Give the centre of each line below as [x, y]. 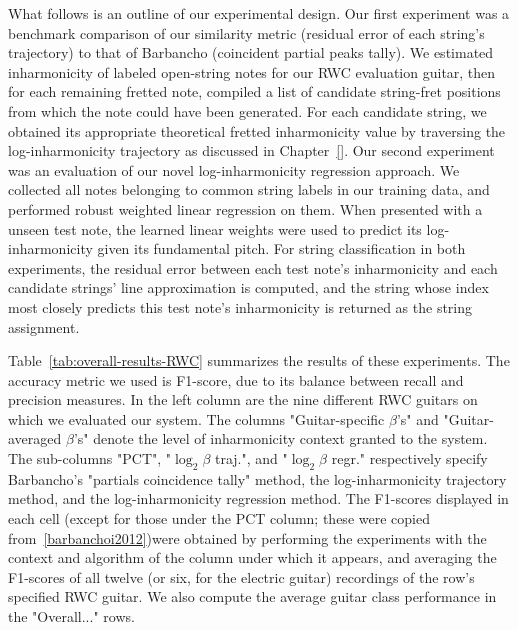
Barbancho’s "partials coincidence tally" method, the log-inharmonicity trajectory [257, 478]
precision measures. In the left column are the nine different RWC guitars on [243, 399]
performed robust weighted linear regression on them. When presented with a [245, 208]
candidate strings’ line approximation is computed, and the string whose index [248, 287]
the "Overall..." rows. [71, 616]
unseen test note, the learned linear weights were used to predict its [215, 228]
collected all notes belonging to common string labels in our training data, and [249, 189]
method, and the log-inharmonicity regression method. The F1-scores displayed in [258, 498]
